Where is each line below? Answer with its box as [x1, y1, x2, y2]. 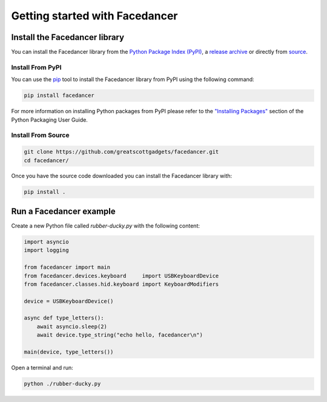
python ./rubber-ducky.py [24, 380, 101, 387]
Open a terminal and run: [11, 364, 74, 372]
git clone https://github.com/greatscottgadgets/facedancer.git [24, 148, 219, 156]
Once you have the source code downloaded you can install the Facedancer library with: [11, 173, 233, 180]
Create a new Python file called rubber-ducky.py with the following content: [11, 222, 200, 229]
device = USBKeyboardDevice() [24, 297, 114, 305]
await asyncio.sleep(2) [36, 323, 107, 330]
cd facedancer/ [24, 157, 69, 163]
